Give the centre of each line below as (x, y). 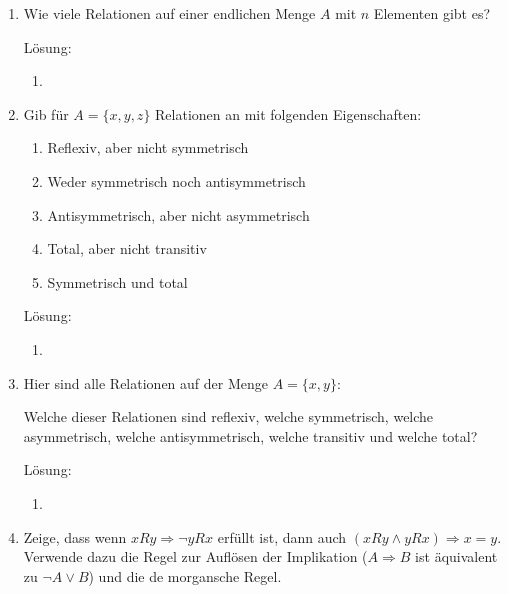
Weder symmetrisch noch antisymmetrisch (176, 180)
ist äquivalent (456, 556)
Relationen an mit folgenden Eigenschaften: (288, 113)
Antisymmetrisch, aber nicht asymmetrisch (178, 214)
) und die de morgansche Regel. (185, 575)
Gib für (46, 113)
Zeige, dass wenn (75, 536)
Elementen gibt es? (432, 13)
